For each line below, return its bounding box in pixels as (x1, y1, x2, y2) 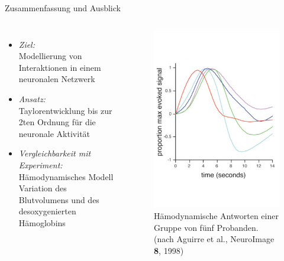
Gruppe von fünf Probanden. (154, 221, 259, 233)
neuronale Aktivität (18, 127, 91, 139)
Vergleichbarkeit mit (18, 147, 91, 159)
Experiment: (18, 158, 63, 171)
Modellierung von (18, 50, 82, 62)
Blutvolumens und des (18, 193, 99, 205)
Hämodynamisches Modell (18, 170, 114, 182)
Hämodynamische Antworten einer (154, 209, 279, 221)
